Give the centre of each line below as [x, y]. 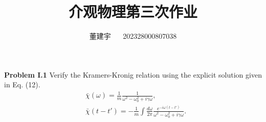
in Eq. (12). [22, 84]
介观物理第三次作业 [133, 11]
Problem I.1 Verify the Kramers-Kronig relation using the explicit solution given [133, 74]
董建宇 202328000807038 [133, 36]
